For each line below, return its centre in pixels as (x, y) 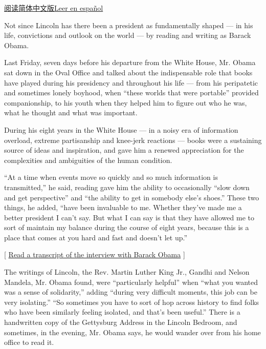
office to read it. (29, 342)
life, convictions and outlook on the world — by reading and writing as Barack (128, 35)
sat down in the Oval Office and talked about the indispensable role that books (128, 72)
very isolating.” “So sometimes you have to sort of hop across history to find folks (132, 302)
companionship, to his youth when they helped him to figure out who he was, (126, 102)
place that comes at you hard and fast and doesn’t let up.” (96, 237)
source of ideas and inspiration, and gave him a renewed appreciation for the (124, 150)
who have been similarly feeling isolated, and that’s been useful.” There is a (122, 312)
